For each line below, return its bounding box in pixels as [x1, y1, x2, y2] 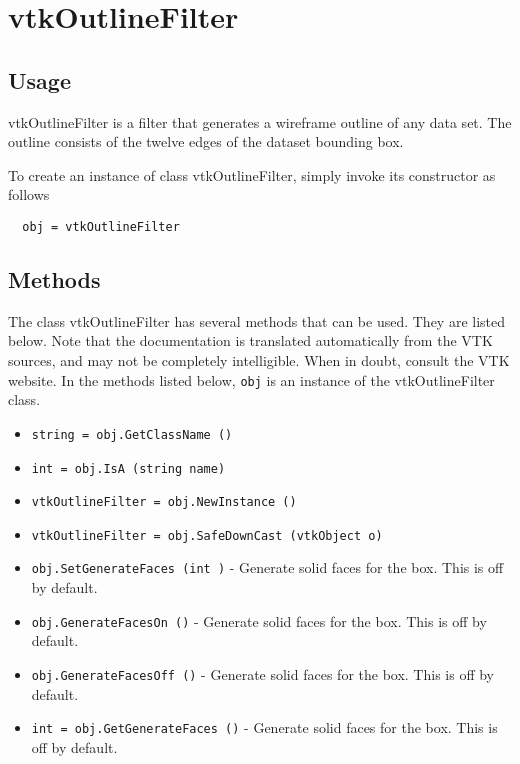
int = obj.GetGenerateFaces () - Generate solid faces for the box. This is [31, 717, 498, 738]
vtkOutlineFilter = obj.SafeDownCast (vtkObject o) [31, 528, 383, 543]
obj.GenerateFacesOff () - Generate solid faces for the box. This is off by [31, 663, 495, 684]
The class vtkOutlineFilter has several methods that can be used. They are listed [8, 310, 506, 331]
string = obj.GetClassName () [31, 427, 233, 442]
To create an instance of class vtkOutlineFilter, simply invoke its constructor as [8, 164, 496, 185]
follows [8, 184, 50, 205]
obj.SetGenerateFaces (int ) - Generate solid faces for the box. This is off [31, 557, 504, 578]
